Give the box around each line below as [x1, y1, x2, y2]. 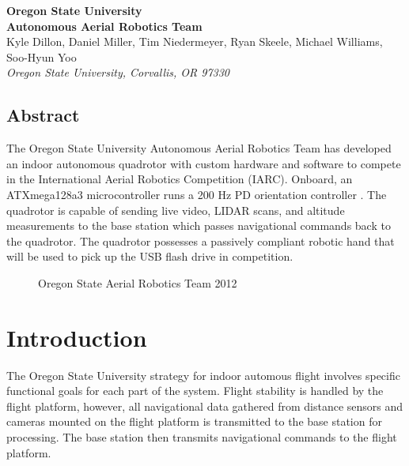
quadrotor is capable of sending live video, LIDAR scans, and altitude [6, 201, 345, 218]
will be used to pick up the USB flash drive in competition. [6, 248, 293, 265]
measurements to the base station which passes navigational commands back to [6, 217, 391, 234]
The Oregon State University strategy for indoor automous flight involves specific [6, 366, 400, 383]
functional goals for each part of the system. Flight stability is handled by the [6, 382, 384, 399]
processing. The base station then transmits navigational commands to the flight [6, 429, 397, 445]
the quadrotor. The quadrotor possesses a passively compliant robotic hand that [6, 232, 395, 249]
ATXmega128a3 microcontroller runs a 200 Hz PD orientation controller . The [6, 186, 387, 202]
